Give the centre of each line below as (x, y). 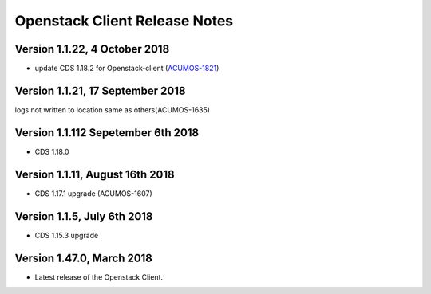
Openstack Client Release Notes (124, 21)
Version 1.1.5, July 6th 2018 (84, 216)
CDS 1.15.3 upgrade (67, 235)
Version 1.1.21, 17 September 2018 (100, 90)
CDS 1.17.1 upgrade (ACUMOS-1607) (93, 193)
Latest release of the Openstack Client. (99, 277)
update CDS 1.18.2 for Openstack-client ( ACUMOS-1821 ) (127, 69)
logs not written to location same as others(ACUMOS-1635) (113, 110)
